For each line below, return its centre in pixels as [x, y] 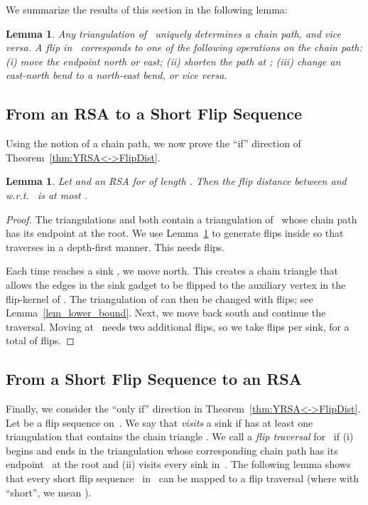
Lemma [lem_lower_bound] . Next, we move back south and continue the [166, 313]
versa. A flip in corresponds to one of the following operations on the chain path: [184, 47]
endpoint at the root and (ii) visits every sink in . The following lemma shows [178, 464]
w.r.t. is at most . [47, 195]
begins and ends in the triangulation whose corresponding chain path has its [172, 450]
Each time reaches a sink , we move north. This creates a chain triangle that [172, 271]
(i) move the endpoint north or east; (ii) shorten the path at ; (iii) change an [173, 61]
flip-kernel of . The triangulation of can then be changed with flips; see [159, 298]
